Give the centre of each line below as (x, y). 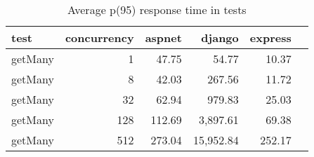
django (220, 37)
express (270, 37)
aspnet (163, 37)
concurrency (99, 37)
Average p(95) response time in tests (157, 9)
